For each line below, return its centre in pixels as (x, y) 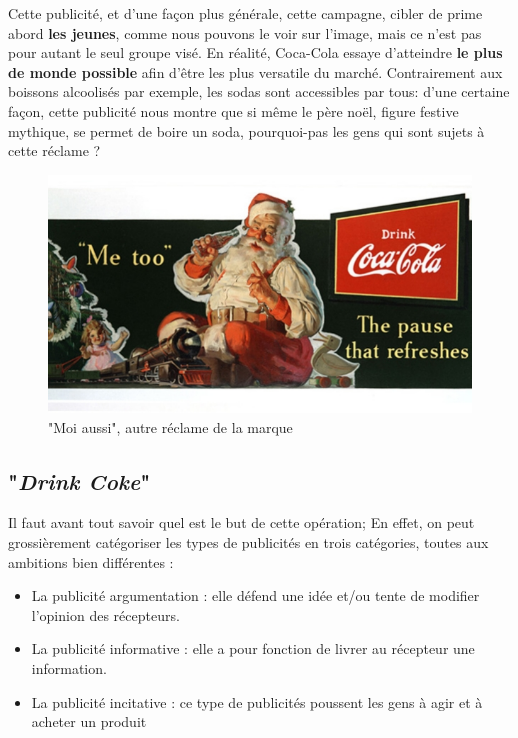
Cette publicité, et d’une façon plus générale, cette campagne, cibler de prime (245, 13)
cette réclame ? (54, 150)
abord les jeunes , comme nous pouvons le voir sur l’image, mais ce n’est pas (245, 32)
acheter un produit (89, 721)
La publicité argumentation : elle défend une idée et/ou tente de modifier (255, 595)
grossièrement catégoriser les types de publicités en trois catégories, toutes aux (248, 541)
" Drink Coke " (79, 480)
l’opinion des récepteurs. (105, 614)
